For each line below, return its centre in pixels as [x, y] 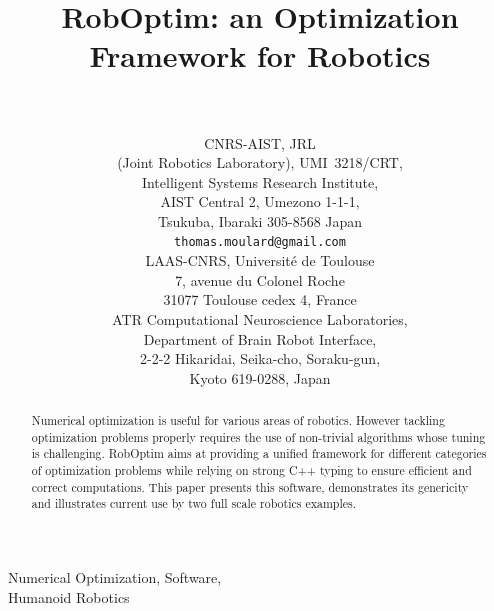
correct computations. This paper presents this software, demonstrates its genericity [250, 486]
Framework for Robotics [260, 55]
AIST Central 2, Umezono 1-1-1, [260, 201]
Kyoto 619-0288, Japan [260, 377]
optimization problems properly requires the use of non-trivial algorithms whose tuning [258, 436]
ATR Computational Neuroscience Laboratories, [260, 318]
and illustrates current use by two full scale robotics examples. [193, 503]
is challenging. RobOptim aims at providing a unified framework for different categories [259, 453]
